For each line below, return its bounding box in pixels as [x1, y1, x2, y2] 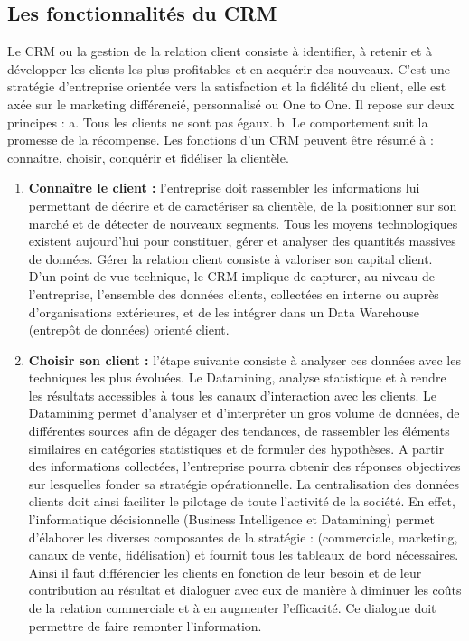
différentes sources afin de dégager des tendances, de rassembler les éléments [28, 421, 450, 440]
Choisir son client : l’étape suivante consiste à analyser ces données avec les [28, 350, 461, 369]
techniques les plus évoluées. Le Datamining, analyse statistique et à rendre [28, 368, 446, 387]
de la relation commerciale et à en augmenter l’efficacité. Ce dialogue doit [28, 599, 436, 617]
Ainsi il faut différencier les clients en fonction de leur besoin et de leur [28, 562, 422, 581]
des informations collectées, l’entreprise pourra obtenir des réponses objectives [28, 457, 461, 476]
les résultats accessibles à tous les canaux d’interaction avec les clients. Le [28, 385, 437, 404]
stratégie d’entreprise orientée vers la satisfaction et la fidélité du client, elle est [7, 77, 446, 96]
